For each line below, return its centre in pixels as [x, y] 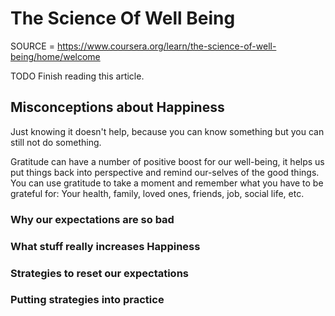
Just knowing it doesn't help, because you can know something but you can [167, 131]
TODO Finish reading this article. [77, 76]
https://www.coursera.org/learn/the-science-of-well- [166, 46]
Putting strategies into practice [87, 300]
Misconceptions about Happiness [117, 107]
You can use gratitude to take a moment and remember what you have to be [167, 183]
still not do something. [56, 142]
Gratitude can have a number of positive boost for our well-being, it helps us [167, 161]
